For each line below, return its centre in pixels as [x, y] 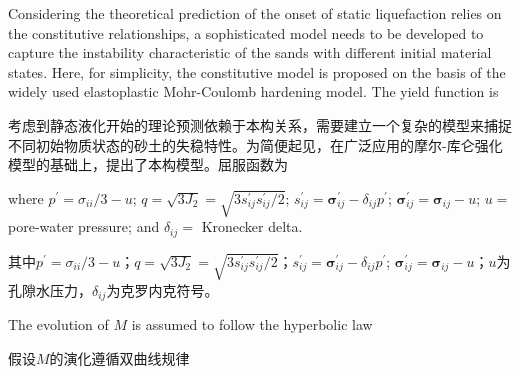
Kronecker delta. [252, 226]
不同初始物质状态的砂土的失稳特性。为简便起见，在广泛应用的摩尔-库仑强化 [255, 144]
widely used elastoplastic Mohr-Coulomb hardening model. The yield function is [253, 91]
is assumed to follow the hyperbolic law [252, 324]
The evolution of [58, 324]
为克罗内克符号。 [162, 289]
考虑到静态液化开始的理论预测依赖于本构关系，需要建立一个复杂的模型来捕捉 [260, 124]
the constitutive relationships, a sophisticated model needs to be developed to [246, 32]
